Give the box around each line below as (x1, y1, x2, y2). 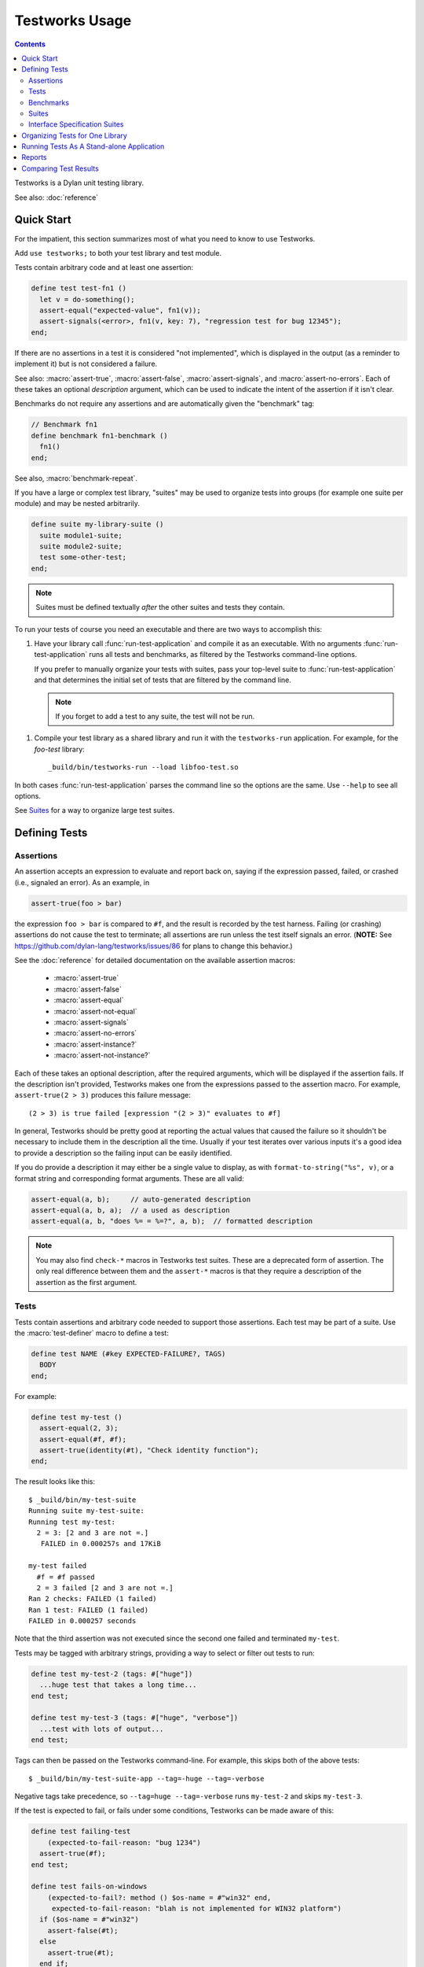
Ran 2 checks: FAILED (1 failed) (28, 1594, 157, 1603)
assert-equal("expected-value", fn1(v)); (39, 306, 202, 315)
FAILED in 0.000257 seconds (28, 1617, 137, 1626)
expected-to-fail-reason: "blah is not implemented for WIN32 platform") (51, 1904, 342, 1913)
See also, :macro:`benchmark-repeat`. (14, 473, 137, 483)
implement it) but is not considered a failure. (14, 359, 158, 369)
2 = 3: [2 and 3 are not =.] (36, 1528, 149, 1537)
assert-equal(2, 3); (39, 1424, 119, 1433)
